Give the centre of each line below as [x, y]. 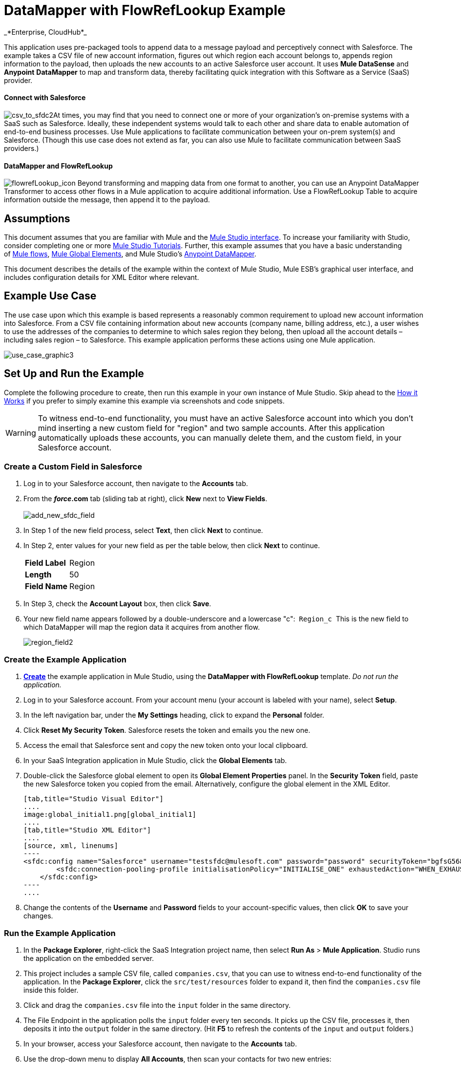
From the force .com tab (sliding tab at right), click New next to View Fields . [146, 499]
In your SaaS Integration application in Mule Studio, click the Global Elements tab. [155, 761]
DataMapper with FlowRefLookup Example [145, 10]
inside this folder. [51, 990]
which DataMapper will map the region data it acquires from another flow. [142, 627]
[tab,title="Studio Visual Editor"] [94, 799]
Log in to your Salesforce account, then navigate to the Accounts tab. [136, 484]
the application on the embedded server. [89, 958]
